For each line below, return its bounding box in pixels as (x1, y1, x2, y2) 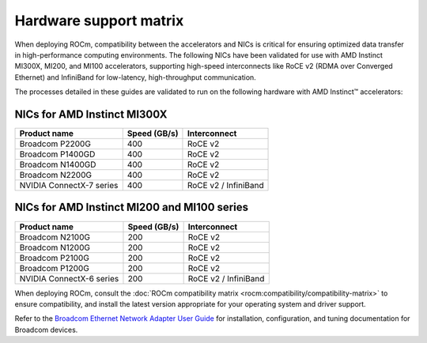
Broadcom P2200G (19, 138, 91, 149)
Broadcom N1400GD (19, 159, 96, 170)
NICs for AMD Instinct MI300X (14, 107, 168, 121)
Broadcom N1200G (19, 242, 91, 253)
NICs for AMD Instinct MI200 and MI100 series (14, 201, 249, 214)
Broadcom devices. (14, 325, 78, 334)
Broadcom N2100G (19, 232, 91, 243)
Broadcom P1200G (19, 262, 90, 273)
